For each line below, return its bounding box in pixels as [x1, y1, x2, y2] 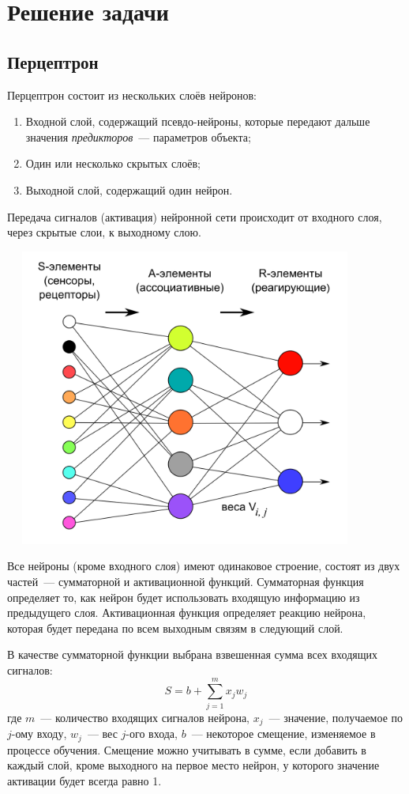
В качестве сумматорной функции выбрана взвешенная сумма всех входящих [7, 646, 377, 663]
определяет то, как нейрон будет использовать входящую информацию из [7, 588, 360, 605]
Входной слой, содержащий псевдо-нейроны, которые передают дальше [25, 113, 370, 130]
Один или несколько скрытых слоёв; [25, 155, 201, 172]
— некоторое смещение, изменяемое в [191, 725, 376, 742]
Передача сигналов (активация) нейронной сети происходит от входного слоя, [7, 208, 382, 225]
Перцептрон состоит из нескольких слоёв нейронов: [7, 86, 257, 103]
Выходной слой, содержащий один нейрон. [25, 181, 233, 198]
